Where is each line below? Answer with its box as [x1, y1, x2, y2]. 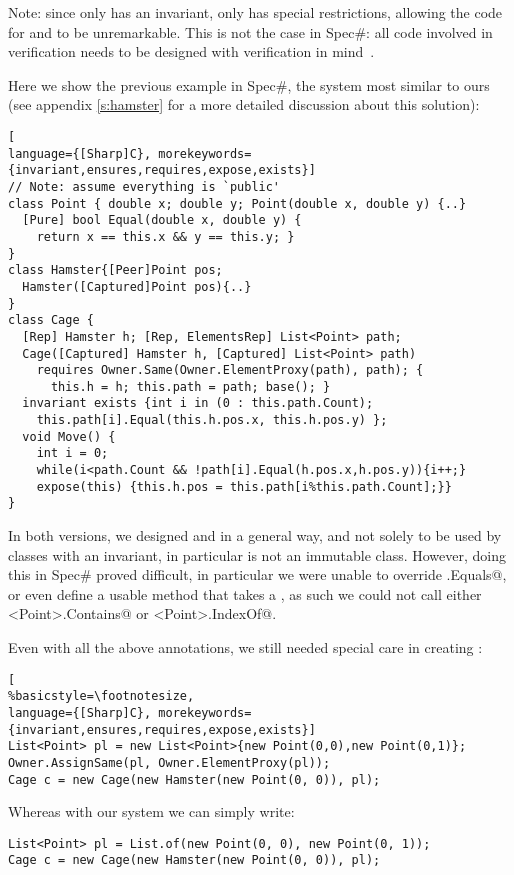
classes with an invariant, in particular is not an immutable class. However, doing [8, 544, 506, 565]
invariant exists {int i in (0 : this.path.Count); [22, 396, 374, 411]
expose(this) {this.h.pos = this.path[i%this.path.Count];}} [36, 479, 452, 494]
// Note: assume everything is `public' [8, 179, 281, 194]
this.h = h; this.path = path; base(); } [50, 379, 331, 394]
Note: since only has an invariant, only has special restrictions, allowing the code [8, 2, 503, 22]
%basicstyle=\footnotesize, [8, 689, 195, 704]
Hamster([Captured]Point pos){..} [22, 279, 252, 294]
